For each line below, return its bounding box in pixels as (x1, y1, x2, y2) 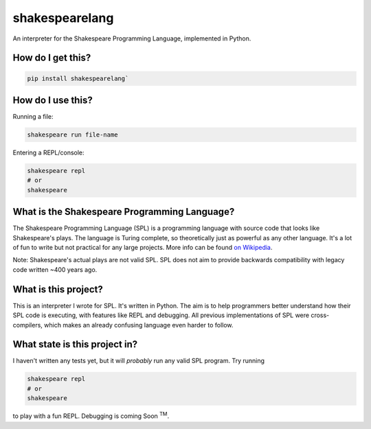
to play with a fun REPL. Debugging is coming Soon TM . (12, 410, 170, 420)
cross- (310, 311, 330, 319)
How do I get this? (12, 52, 91, 64)
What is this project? (12, 283, 103, 295)
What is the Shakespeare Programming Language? (12, 206, 235, 218)
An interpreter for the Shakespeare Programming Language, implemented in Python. (12, 34, 251, 43)
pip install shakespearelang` (27, 74, 129, 82)
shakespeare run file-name (27, 131, 118, 139)
